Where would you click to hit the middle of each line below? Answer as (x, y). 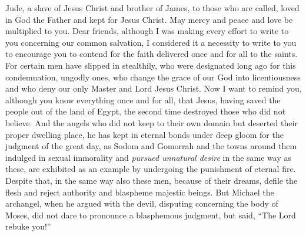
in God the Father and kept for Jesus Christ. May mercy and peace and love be (149, 19)
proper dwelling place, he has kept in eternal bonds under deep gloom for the (144, 134)
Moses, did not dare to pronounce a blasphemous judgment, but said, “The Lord (151, 215)
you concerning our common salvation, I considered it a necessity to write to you (151, 42)
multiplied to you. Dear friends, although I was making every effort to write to (147, 31)
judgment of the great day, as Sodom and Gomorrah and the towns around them (151, 146)
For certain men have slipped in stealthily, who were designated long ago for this (151, 65)
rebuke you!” (28, 226)
